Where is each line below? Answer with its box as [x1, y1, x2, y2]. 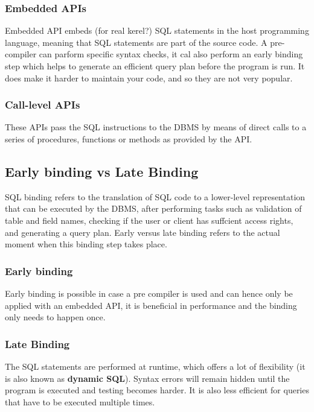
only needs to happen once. [5, 311, 106, 323]
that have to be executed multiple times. [5, 395, 155, 408]
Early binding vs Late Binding [5, 162, 199, 180]
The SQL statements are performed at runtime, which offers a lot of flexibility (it [5, 360, 306, 372]
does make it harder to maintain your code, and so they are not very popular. [5, 71, 293, 84]
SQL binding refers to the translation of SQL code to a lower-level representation [5, 190, 306, 203]
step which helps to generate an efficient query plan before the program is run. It [5, 60, 305, 72]
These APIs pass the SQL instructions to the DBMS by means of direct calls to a [5, 121, 307, 133]
